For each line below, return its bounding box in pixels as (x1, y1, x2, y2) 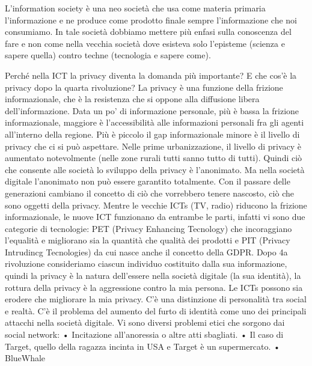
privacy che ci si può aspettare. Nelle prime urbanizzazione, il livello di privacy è (5, 139, 302, 152)
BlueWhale (5, 352, 46, 364)
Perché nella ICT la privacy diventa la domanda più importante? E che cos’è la (5, 69, 297, 81)
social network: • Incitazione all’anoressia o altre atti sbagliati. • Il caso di (5, 328, 284, 341)
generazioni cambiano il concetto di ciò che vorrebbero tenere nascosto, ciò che (5, 186, 294, 199)
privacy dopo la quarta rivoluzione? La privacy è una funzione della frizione (5, 81, 283, 93)
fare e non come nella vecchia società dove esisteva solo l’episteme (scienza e (5, 37, 285, 49)
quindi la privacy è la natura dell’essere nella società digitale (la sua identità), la (5, 269, 301, 282)
